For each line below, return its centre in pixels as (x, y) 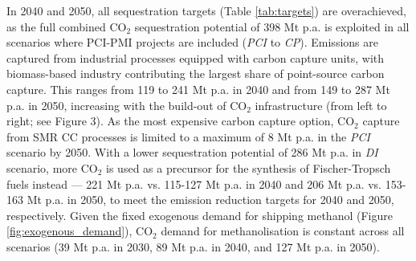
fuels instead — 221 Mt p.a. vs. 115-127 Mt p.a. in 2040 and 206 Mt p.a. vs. (194, 184)
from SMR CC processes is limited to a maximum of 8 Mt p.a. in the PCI (188, 136)
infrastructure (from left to (321, 105)
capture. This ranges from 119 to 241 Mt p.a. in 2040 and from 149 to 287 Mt (198, 89)
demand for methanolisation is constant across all (283, 231)
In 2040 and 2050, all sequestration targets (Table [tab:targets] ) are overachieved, (206, 10)
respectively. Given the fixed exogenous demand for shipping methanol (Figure (200, 215)
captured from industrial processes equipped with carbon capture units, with (196, 57)
